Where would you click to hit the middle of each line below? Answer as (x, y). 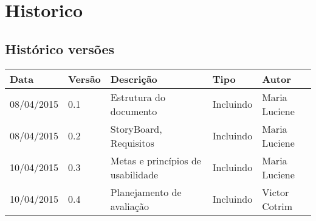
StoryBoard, (136, 128)
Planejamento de (146, 192)
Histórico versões (60, 48)
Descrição (134, 79)
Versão (84, 79)
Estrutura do (138, 97)
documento (134, 111)
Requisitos (132, 142)
